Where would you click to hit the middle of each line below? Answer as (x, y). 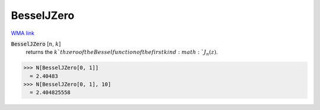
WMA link (23, 33)
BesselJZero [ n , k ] (36, 44)
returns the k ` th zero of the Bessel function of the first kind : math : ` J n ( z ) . (122, 53)
